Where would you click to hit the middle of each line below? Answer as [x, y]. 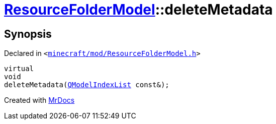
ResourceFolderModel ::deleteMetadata [139, 10]
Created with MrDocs [39, 100]
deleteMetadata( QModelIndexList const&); [87, 85]
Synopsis [28, 34]
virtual [19, 69]
